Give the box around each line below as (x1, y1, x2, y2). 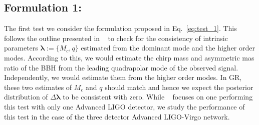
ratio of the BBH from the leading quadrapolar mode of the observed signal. (4, 62, 238, 72)
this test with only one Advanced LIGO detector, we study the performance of (4, 101, 245, 111)
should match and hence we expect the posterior (105, 81, 253, 92)
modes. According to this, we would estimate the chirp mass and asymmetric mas (4, 52, 254, 62)
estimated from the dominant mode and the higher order (81, 42, 255, 53)
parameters (4, 42, 38, 53)
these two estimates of (4, 81, 72, 92)
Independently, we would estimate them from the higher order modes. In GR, (4, 72, 242, 82)
